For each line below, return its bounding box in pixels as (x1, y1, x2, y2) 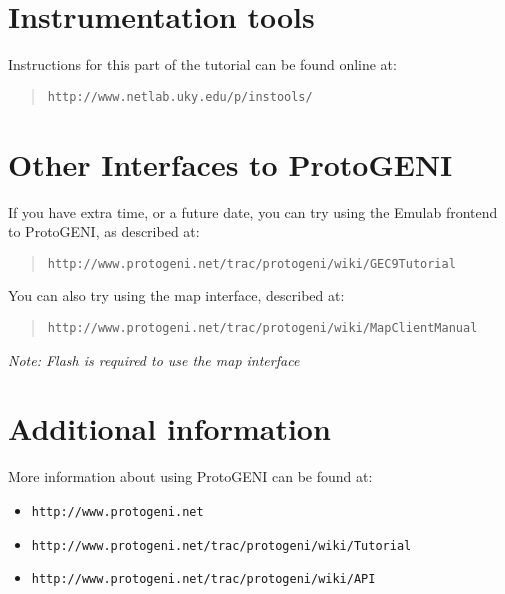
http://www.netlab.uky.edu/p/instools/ (47, 89, 313, 104)
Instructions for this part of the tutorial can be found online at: (8, 54, 397, 75)
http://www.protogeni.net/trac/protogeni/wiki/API (31, 572, 376, 587)
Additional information (8, 408, 331, 449)
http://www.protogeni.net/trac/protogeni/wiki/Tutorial (31, 538, 412, 553)
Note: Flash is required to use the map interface (8, 349, 300, 370)
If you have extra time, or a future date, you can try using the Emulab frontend (8, 201, 498, 222)
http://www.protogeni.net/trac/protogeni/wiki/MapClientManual (47, 320, 478, 335)
